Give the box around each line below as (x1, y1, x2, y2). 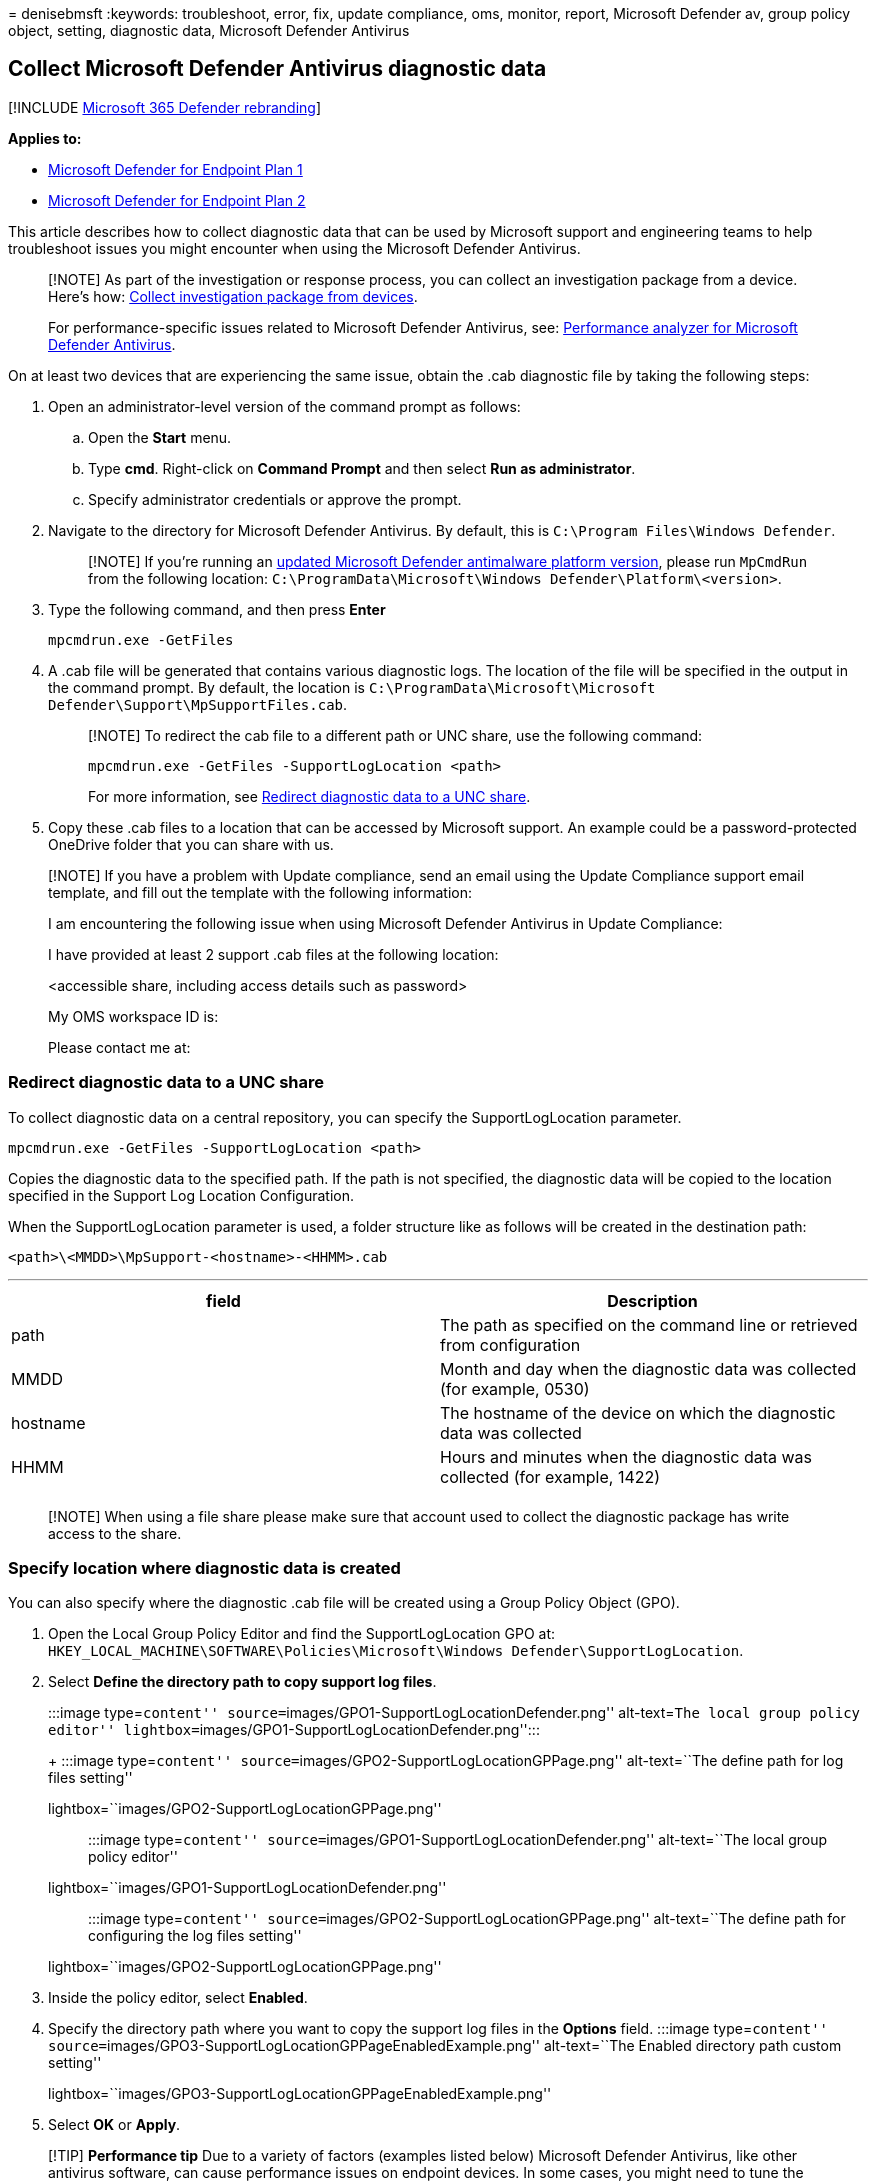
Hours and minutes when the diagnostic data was (440, 1446, 812, 1467)
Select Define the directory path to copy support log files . (48, 1673, 437, 1691)
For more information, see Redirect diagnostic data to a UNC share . (88, 787, 531, 805)
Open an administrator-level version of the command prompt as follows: (48, 397, 521, 415)
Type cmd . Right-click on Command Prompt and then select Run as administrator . (88, 459, 636, 477)
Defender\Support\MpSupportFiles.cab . (48, 695, 348, 713)
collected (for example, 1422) (440, 1466, 661, 1487)
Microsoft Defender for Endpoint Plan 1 (48, 160, 303, 178)
